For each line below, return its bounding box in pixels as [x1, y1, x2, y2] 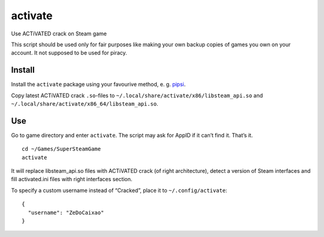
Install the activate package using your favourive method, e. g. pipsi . [11, 81, 186, 88]
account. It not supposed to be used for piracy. [11, 49, 127, 56]
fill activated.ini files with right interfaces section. [11, 176, 133, 183]
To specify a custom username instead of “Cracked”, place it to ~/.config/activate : [11, 187, 227, 194]
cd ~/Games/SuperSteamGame [22, 146, 101, 152]
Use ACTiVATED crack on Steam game [11, 30, 107, 37]
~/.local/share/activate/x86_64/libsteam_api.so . [11, 100, 158, 107]
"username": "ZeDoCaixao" [28, 209, 104, 216]
